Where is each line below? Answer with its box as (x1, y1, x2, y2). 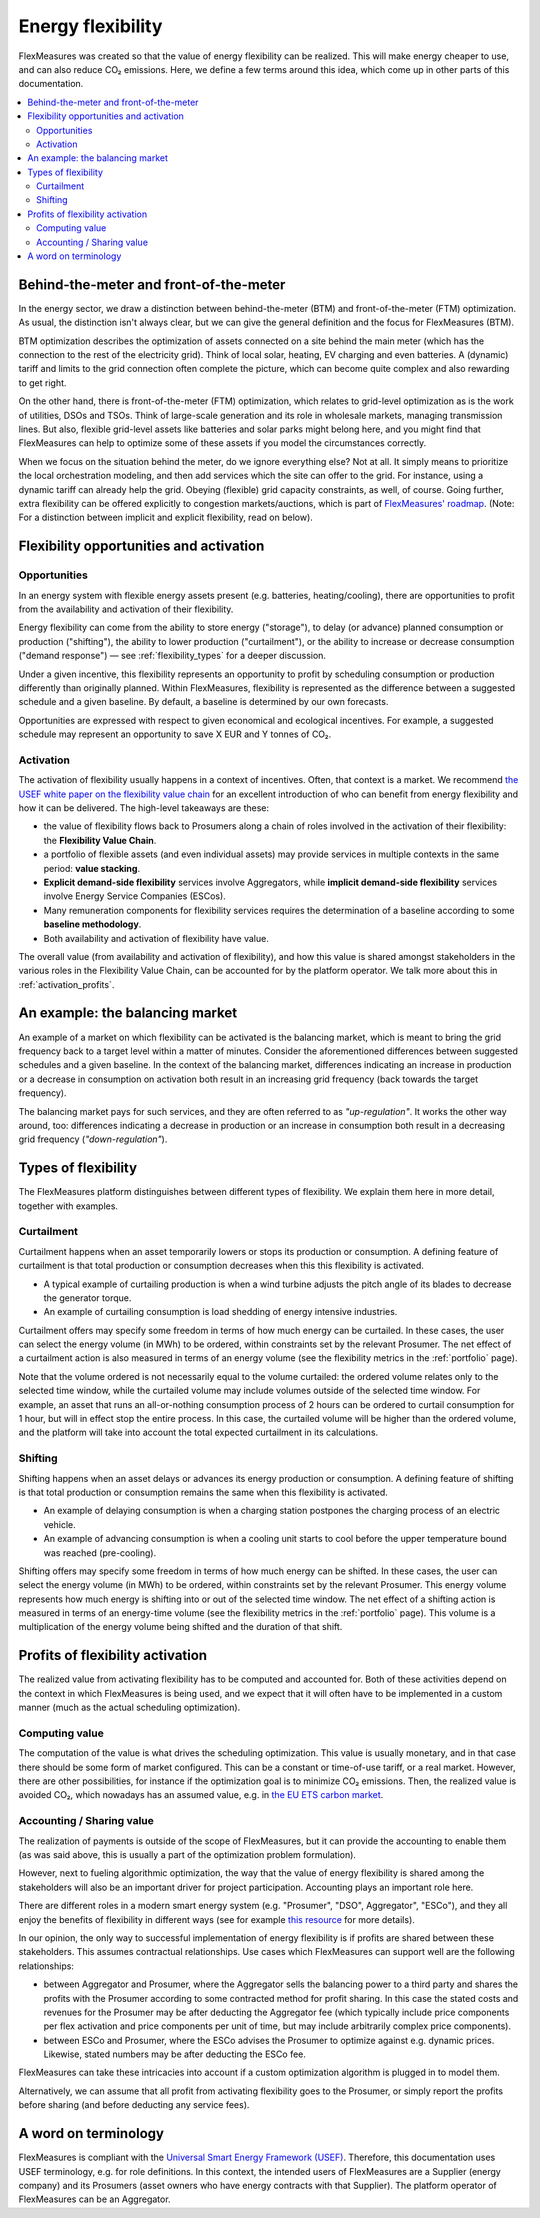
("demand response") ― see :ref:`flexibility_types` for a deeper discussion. (18, 650, 327, 662)
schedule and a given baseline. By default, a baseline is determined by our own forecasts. (18, 696, 389, 708)
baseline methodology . (43, 918, 142, 930)
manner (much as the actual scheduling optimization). (18, 1701, 241, 1714)
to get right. (18, 376, 67, 389)
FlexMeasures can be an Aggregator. (18, 2193, 171, 2205)
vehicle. (43, 1518, 77, 1530)
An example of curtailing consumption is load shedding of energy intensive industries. (43, 1306, 398, 1318)
